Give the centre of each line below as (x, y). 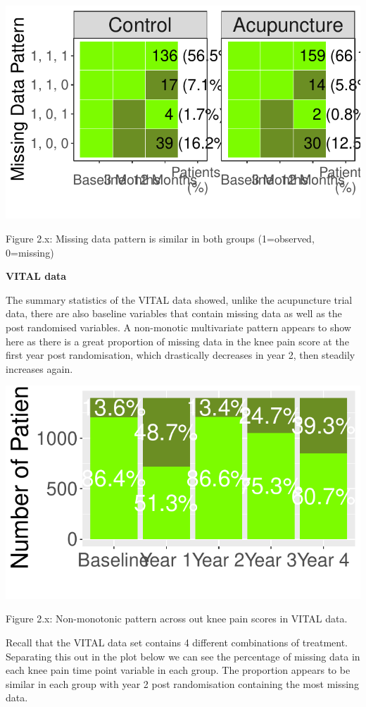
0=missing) (30, 252)
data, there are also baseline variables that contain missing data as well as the (174, 313)
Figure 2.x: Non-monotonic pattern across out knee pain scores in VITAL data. (177, 619)
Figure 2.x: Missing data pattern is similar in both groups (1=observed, (160, 238)
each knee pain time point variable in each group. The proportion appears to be (178, 670)
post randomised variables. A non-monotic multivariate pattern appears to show (178, 327)
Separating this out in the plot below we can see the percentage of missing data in (183, 656)
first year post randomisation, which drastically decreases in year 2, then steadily (181, 355)
